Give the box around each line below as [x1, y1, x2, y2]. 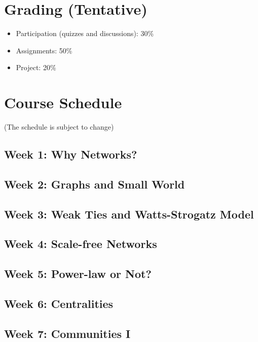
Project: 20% [16, 62, 56, 73]
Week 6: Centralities [4, 295, 114, 311]
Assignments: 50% [16, 45, 72, 55]
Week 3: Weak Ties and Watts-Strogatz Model [4, 206, 254, 222]
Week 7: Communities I [4, 325, 131, 341]
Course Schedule [4, 92, 122, 113]
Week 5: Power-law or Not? [4, 266, 152, 282]
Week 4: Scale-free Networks [4, 236, 157, 252]
